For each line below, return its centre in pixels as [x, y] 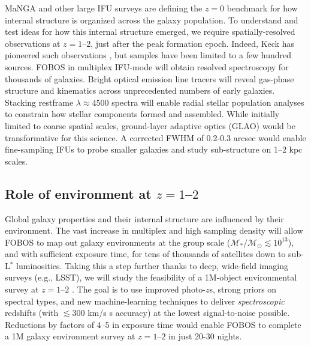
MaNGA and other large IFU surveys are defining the [104, 8]
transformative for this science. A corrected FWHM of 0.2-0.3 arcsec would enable [155, 137]
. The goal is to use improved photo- [139, 289]
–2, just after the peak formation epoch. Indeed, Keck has [188, 43]
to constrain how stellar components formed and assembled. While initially [142, 114]
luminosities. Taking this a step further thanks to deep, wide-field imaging [153, 265]
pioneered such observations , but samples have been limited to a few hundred [148, 55]
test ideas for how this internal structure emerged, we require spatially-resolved [150, 32]
